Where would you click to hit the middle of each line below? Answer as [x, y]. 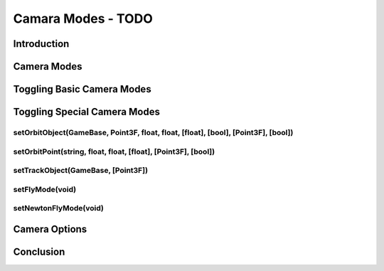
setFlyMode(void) [45, 189]
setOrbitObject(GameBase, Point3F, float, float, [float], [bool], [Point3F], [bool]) [153, 132]
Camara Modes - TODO [83, 18]
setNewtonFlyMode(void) [59, 208]
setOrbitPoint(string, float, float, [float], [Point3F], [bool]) [114, 152]
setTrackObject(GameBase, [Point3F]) [81, 171]
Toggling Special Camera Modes [86, 112]
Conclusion [39, 251]
